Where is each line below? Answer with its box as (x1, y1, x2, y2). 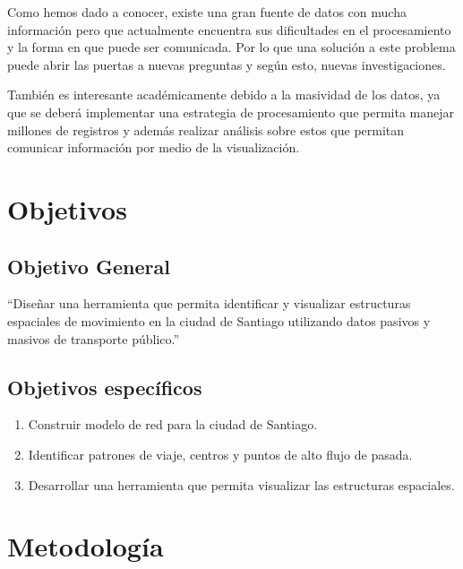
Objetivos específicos (7, 373, 202, 401)
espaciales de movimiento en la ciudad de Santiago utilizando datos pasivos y (7, 311, 431, 330)
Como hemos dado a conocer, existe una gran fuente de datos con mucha (7, 3, 407, 21)
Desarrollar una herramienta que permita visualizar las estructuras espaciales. (28, 475, 455, 494)
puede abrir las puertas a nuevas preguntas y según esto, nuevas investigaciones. (7, 55, 446, 73)
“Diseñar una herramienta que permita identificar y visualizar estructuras (7, 294, 411, 313)
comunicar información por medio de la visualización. (7, 138, 300, 157)
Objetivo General (7, 252, 170, 280)
